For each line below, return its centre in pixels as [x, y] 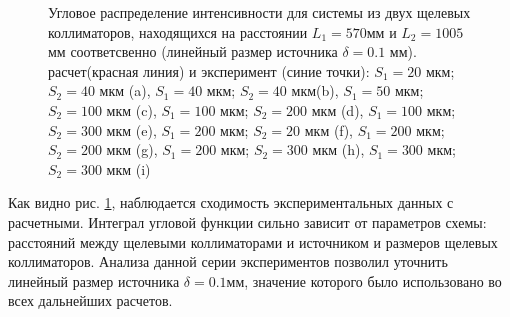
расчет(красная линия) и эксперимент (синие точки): [209, 70]
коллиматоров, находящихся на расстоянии [178, 31]
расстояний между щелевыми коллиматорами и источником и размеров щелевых [253, 241]
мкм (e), [131, 129]
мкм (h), [338, 149]
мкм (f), [328, 129]
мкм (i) [128, 168]
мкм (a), [125, 90]
